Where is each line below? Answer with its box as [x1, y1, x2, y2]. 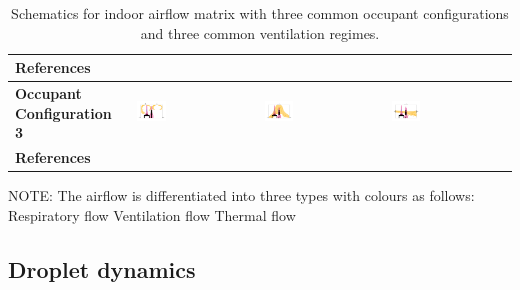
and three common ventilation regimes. [140, 22, 380, 43]
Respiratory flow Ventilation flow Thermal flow [8, 204, 296, 225]
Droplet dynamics [8, 253, 196, 284]
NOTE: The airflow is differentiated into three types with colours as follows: [8, 185, 475, 206]
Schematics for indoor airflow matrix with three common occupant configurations [11, 3, 509, 23]
